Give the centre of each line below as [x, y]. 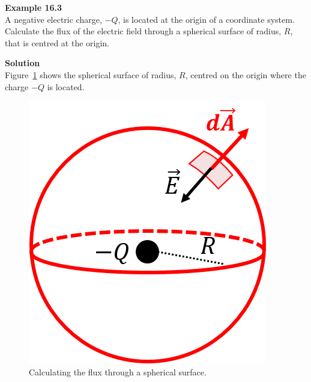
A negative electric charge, [53, 19]
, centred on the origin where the [246, 74]
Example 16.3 [34, 7]
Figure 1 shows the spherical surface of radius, [91, 74]
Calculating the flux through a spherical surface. [118, 371]
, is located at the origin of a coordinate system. [206, 19]
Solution [23, 63]
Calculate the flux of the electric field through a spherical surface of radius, [143, 31]
